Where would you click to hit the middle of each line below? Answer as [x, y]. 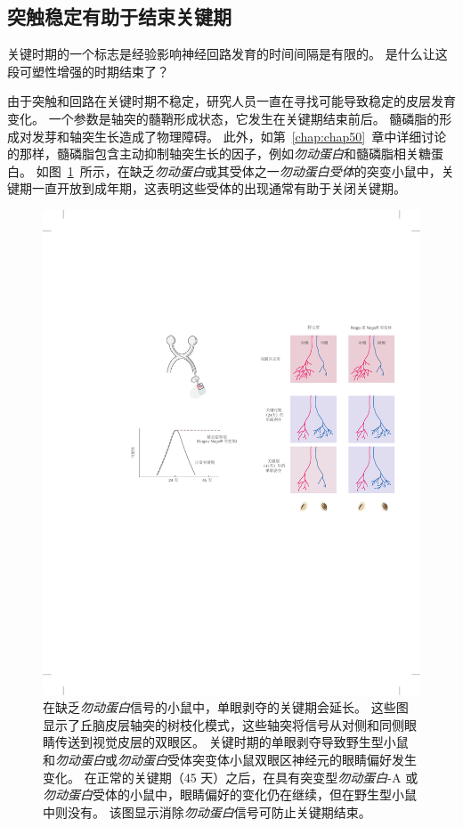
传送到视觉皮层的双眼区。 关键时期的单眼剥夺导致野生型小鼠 [231, 742]
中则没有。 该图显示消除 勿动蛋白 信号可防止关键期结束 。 [207, 811]
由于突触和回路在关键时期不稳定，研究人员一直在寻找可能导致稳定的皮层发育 [231, 101]
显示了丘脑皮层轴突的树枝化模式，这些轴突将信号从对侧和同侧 [223, 724]
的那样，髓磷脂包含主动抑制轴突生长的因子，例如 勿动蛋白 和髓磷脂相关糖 [219, 154]
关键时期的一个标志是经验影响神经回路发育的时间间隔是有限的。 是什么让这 [227, 54]
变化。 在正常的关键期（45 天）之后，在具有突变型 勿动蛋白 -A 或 [231, 777]
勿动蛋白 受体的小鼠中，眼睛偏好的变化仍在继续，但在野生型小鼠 [230, 795]
